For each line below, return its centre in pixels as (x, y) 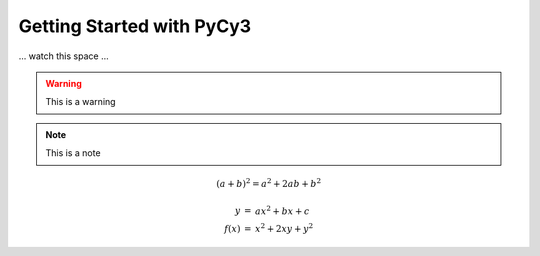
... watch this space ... (63, 56)
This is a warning (80, 102)
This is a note (73, 153)
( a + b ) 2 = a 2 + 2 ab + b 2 (269, 183)
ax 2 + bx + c (282, 210)
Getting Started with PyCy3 (135, 26)
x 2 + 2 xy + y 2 (284, 227)
